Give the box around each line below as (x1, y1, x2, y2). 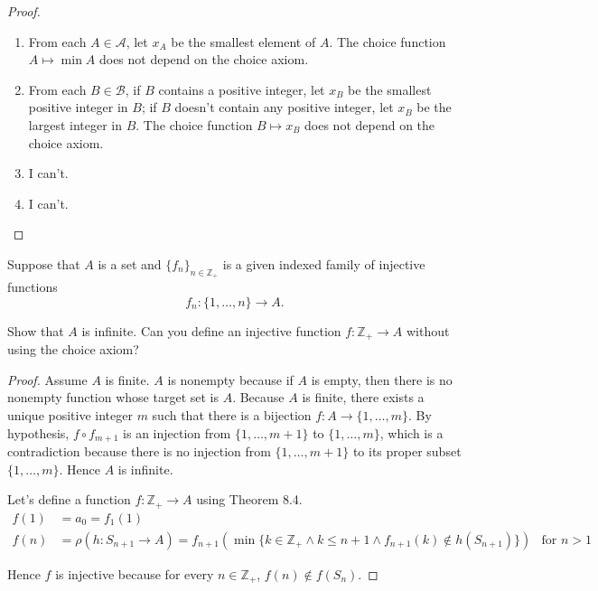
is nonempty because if (167, 370, 294, 389)
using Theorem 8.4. (196, 490, 303, 509)
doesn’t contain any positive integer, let (174, 98, 394, 117)
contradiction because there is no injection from (7, 442, 271, 461)
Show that (7, 321, 64, 340)
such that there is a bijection (152, 405, 312, 424)
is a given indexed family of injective (222, 254, 425, 273)
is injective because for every (55, 564, 214, 583)
